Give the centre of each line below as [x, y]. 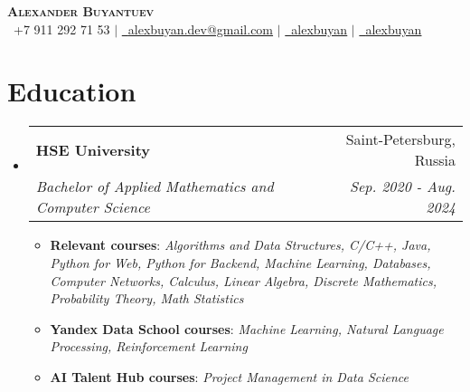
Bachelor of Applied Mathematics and [155, 186]
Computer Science [93, 207]
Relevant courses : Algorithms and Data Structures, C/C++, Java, [240, 245]
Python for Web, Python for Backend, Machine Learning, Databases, [240, 262]
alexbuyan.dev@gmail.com [201, 29]
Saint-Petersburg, [400, 139]
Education [72, 91]
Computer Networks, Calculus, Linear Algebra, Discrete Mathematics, [243, 280]
